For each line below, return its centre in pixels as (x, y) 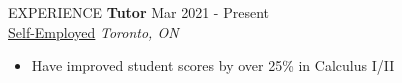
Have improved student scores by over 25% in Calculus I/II (213, 65)
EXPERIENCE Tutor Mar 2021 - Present (139, 12)
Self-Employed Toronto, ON (93, 31)
